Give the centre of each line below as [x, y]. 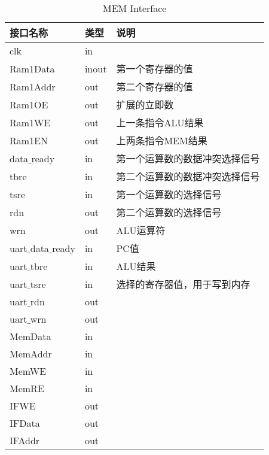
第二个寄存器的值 [155, 87]
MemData [30, 336]
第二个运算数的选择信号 [169, 212]
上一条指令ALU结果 [160, 122]
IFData [25, 423]
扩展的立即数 [145, 104]
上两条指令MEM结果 [162, 140]
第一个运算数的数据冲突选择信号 [188, 158]
